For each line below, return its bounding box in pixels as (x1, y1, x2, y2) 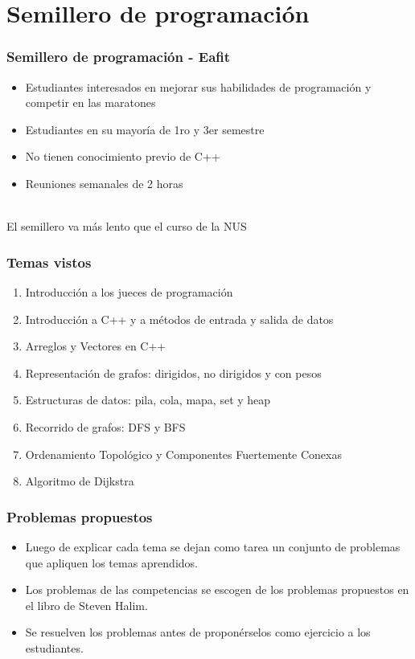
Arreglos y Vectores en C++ (25, 338, 166, 354)
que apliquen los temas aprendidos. (25, 554, 198, 571)
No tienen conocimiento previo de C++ (25, 148, 220, 165)
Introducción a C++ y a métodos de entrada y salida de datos (25, 310, 334, 327)
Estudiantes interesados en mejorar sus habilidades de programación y (25, 78, 372, 95)
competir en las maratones (25, 94, 156, 111)
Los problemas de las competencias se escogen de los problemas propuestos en (25, 581, 409, 598)
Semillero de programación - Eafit (6, 47, 231, 67)
